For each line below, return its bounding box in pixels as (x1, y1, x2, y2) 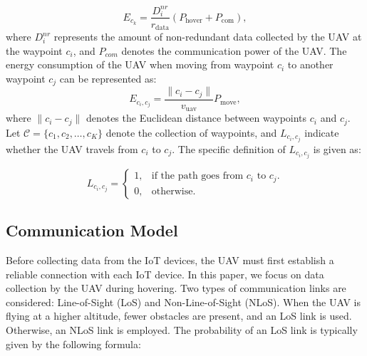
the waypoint (6, 43, 63, 58)
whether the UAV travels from (6, 141, 138, 156)
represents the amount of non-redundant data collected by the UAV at (53, 29, 362, 44)
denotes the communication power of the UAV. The (121, 43, 347, 58)
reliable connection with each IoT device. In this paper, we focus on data (6, 266, 324, 281)
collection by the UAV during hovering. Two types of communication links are (6, 281, 346, 295)
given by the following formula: (6, 336, 141, 351)
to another (287, 57, 334, 72)
